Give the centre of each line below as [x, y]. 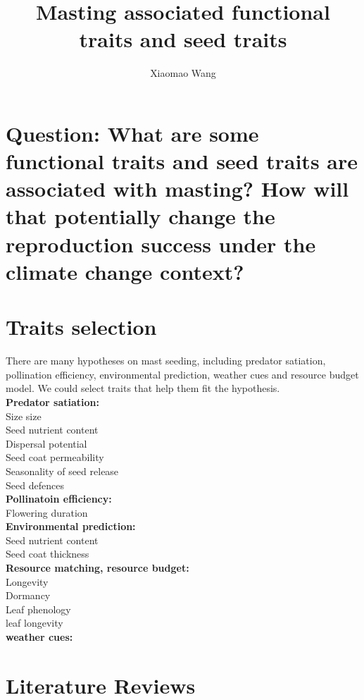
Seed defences [35, 485]
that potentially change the [140, 216]
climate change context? [125, 271]
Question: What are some [132, 133]
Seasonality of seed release [62, 471]
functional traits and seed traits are [182, 161]
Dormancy [28, 595]
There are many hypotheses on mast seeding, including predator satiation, [166, 361]
